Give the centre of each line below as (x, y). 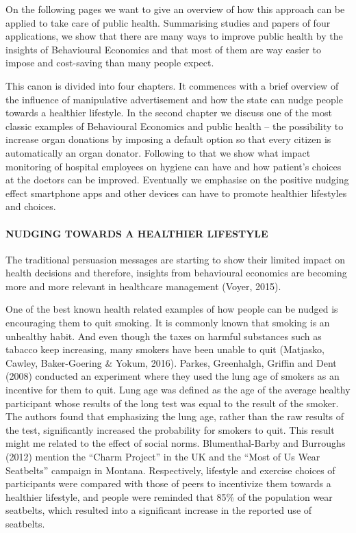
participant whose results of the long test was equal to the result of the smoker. (172, 403)
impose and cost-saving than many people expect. (110, 63)
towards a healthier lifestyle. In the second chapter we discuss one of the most (169, 113)
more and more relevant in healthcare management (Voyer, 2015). (143, 286)
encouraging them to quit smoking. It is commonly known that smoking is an (168, 323)
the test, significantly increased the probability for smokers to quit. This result (170, 429)
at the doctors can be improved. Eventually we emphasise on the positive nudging (177, 180)
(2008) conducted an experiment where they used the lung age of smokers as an (173, 376)
